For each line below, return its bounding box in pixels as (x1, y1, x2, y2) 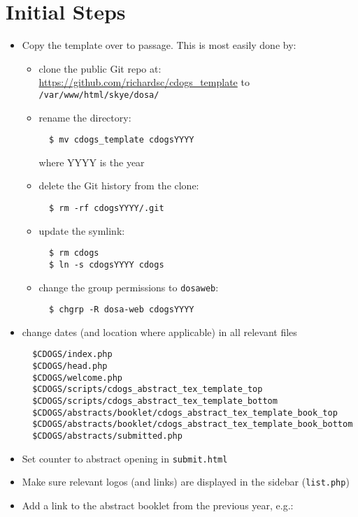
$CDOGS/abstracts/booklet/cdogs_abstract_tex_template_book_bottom (32, 419, 353, 430)
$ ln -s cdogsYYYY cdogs (48, 259, 164, 270)
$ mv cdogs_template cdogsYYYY (48, 135, 194, 145)
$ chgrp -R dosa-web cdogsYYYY (48, 305, 194, 315)
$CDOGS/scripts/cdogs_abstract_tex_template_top (32, 384, 263, 395)
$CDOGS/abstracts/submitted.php (32, 431, 182, 442)
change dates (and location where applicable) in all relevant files (22, 324, 297, 339)
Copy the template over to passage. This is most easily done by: (22, 38, 296, 52)
